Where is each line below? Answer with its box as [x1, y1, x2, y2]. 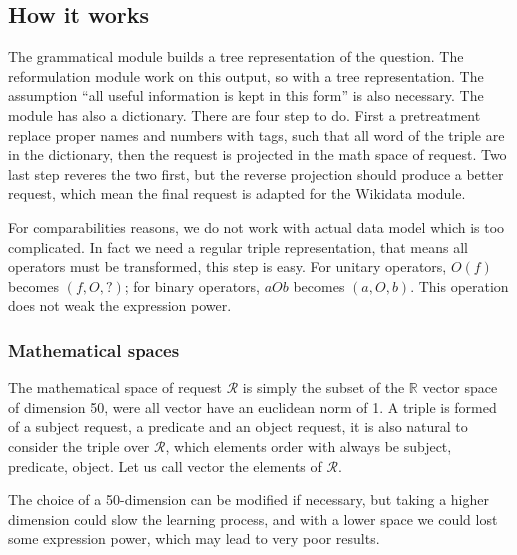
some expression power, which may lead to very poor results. [8, 528, 380, 549]
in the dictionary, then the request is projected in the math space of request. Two [8, 144, 507, 165]
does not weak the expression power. [8, 295, 232, 316]
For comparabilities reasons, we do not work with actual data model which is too [8, 216, 505, 237]
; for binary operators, [124, 275, 260, 296]
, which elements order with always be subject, [165, 435, 452, 456]
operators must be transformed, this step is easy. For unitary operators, [8, 256, 447, 277]
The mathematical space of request [8, 377, 223, 398]
